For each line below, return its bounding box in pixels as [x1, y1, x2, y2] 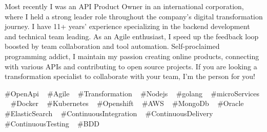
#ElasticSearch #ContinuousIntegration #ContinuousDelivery [5, 108, 213, 118]
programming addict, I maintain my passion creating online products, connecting [5, 50, 259, 61]
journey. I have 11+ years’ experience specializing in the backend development [5, 21, 250, 32]
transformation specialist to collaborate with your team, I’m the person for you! [5, 71, 256, 82]
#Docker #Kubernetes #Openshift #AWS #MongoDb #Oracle [10, 98, 244, 109]
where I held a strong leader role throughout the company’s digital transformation [5, 11, 263, 21]
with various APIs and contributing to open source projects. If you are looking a [5, 61, 257, 71]
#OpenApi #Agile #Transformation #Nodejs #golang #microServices [5, 88, 259, 98]
